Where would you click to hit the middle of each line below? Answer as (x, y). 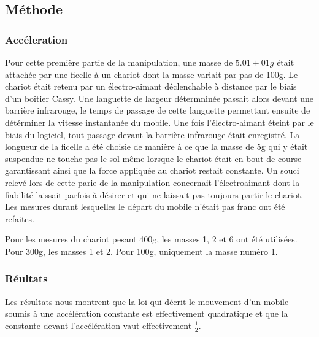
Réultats (26, 278)
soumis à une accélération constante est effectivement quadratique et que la (147, 313)
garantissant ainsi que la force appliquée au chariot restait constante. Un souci (152, 170)
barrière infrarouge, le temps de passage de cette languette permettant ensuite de (158, 110)
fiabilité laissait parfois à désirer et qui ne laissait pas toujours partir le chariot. (154, 194)
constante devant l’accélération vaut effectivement (98, 325)
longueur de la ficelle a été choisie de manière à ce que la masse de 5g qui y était (156, 146)
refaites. (20, 218)
